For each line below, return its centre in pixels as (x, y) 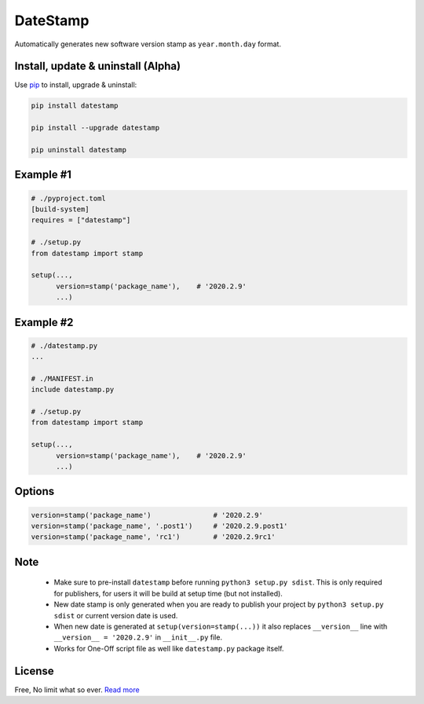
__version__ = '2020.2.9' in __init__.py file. (138, 637)
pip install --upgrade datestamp (95, 128)
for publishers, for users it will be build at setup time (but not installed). (168, 593)
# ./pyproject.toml (68, 198)
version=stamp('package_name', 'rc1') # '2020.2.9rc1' (153, 537)
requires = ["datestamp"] (81, 220)
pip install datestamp (75, 106)
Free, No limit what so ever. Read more (77, 689)
